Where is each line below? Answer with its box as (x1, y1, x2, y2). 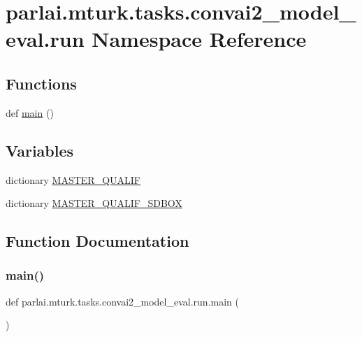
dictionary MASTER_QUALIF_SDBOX (6, 196, 182, 210)
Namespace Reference (92, 24, 307, 53)
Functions (6, 72, 77, 94)
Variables (6, 139, 74, 161)
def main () (6, 105, 54, 120)
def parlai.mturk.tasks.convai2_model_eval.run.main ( (6, 294, 239, 308)
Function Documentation (6, 230, 189, 252)
